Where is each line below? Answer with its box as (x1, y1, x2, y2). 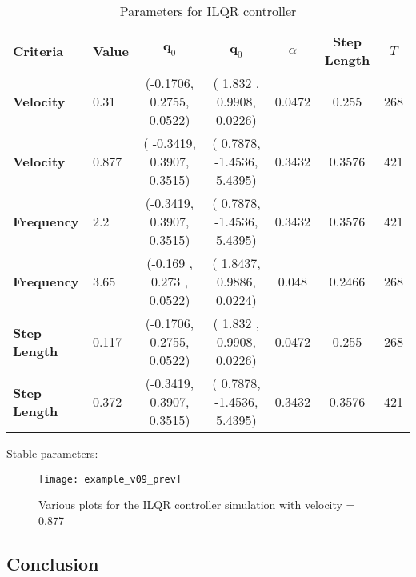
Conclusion (6, 551, 99, 575)
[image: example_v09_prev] (38, 473, 182, 485)
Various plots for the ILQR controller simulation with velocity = (38, 496, 355, 513)
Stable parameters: (6, 445, 98, 461)
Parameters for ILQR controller (119, 2, 297, 20)
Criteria (13, 41, 64, 60)
